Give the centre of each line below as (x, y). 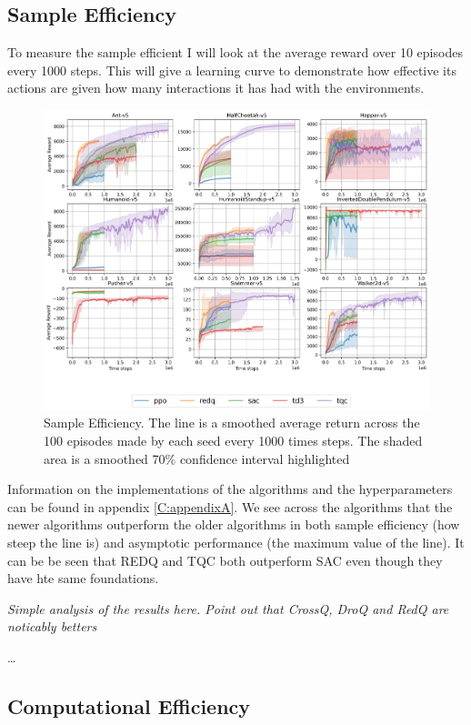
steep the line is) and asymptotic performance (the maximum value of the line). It (236, 543)
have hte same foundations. (83, 578)
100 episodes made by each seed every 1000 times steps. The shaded (233, 441)
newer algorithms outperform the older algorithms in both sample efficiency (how (234, 524)
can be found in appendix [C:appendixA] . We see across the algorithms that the (230, 506)
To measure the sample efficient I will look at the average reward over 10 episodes (235, 52)
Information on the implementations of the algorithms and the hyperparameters (230, 489)
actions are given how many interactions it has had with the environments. (216, 88)
